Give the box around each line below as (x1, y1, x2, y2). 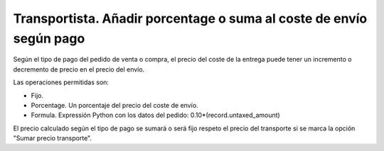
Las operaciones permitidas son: (13, 78, 110, 86)
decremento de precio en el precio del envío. (13, 65, 145, 74)
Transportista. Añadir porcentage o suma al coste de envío (13, 11, 368, 26)
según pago (13, 30, 85, 46)
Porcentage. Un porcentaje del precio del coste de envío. (31, 101, 198, 109)
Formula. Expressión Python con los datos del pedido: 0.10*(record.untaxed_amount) (31, 111, 280, 120)
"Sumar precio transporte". (13, 134, 92, 142)
